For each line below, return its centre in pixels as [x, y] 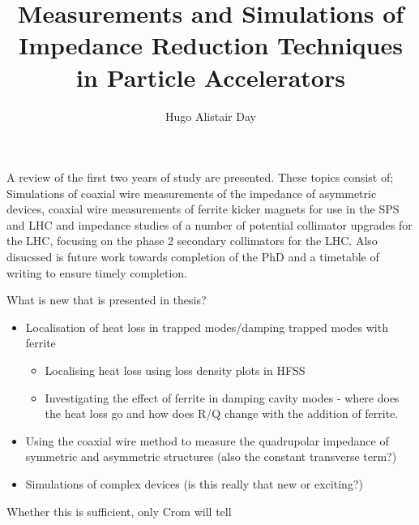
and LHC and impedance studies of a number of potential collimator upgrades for [209, 224]
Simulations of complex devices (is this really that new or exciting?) [194, 484]
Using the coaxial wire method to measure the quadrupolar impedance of [207, 440]
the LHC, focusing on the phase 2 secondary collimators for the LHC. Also [192, 241]
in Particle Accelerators [211, 77]
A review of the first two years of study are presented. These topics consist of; [200, 177]
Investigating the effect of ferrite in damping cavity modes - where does [222, 397]
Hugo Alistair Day [211, 116]
